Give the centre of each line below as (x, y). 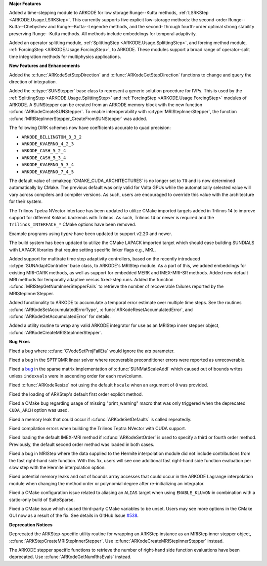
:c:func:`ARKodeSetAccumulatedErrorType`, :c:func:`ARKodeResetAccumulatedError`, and (101, 310)
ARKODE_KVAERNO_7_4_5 (48, 172)
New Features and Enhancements (44, 66)
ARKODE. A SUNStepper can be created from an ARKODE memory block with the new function (106, 105)
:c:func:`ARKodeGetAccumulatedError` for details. (60, 316)
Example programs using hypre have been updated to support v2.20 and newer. (91, 234)
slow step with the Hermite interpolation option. (57, 468)
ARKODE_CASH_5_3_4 (44, 158)
